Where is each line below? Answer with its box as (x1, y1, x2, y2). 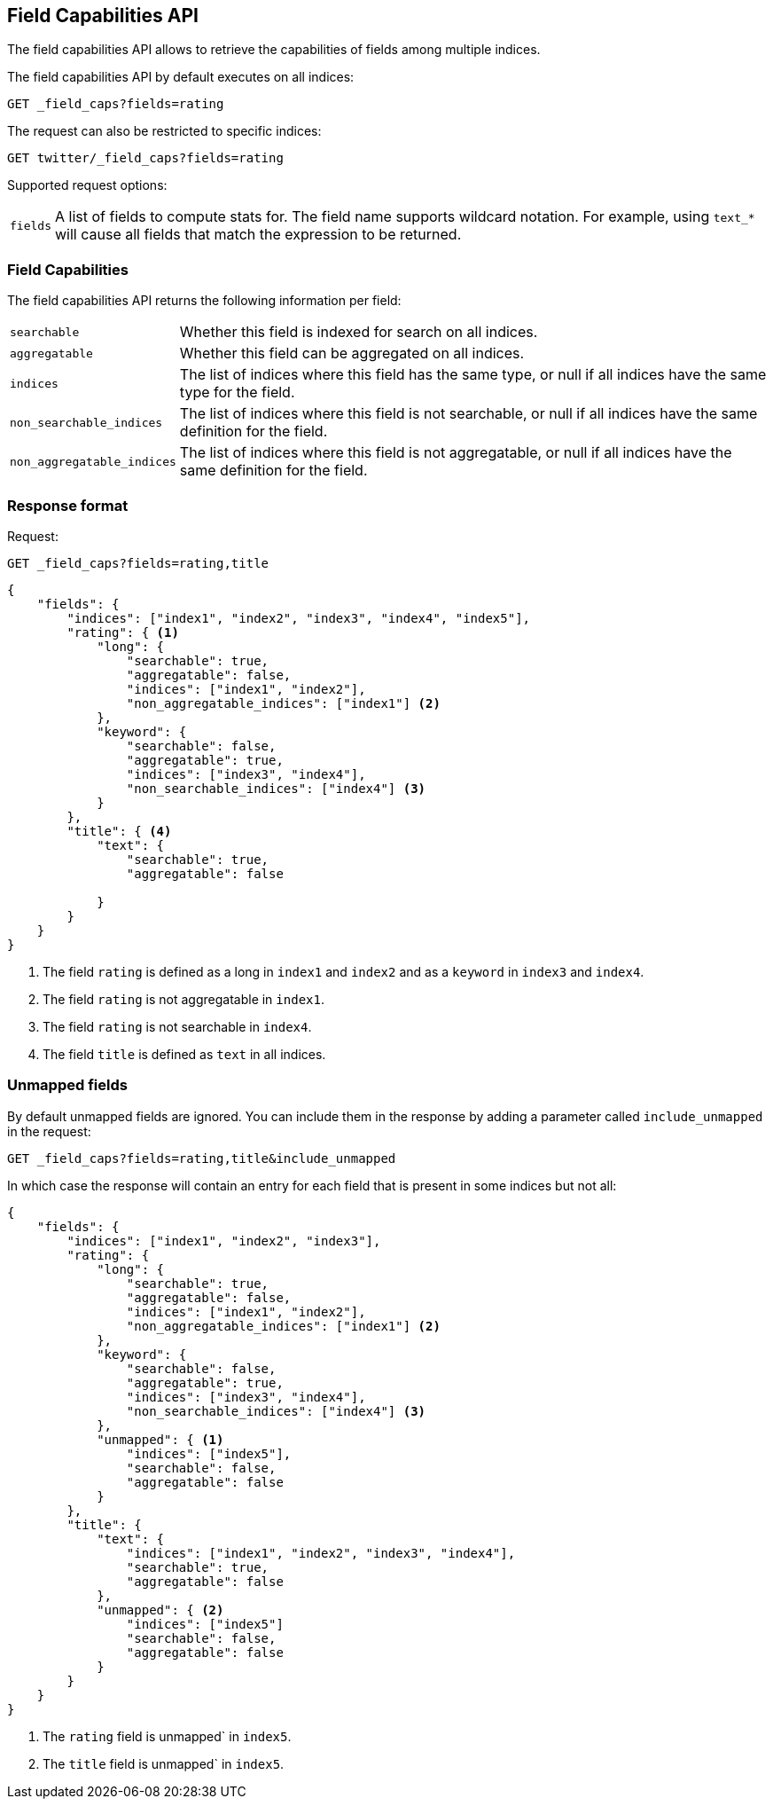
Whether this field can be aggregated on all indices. (179, 344, 525, 363)
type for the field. (179, 383, 295, 402)
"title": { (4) (66, 823, 172, 838)
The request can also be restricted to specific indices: (7, 123, 322, 139)
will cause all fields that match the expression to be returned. (54, 225, 462, 244)
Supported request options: (7, 177, 168, 193)
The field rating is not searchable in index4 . (43, 1018, 312, 1034)
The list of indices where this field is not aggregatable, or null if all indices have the (179, 444, 732, 462)
